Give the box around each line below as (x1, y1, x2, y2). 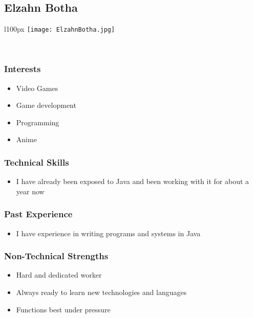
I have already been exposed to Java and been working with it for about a (16, 176, 249, 187)
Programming (16, 117, 59, 127)
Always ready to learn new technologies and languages (16, 287, 187, 298)
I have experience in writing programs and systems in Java (16, 228, 201, 238)
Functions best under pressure (16, 304, 111, 314)
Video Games (16, 82, 58, 93)
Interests (4, 62, 41, 75)
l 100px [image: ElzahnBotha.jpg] (4, 24, 115, 34)
